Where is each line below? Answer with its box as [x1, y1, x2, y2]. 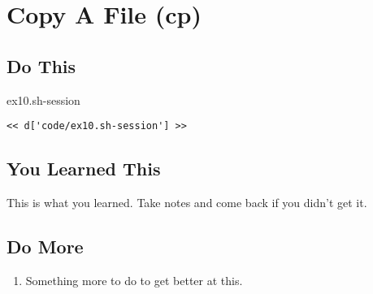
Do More [7, 234, 84, 259]
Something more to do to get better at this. [25, 271, 243, 288]
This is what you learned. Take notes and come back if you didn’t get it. [7, 194, 367, 211]
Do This [7, 53, 76, 78]
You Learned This [7, 156, 161, 181]
